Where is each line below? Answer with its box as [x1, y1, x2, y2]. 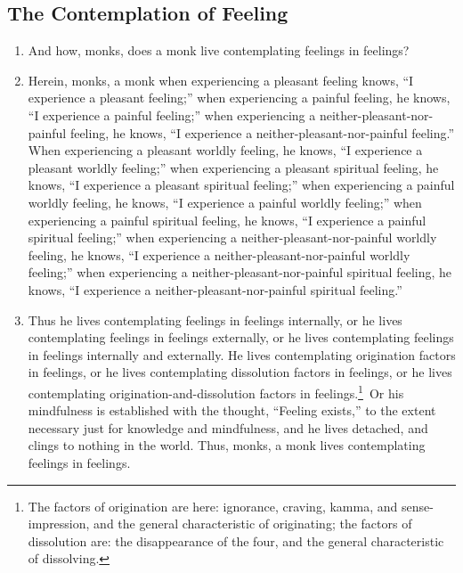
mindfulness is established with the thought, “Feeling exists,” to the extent [28, 401, 436, 420]
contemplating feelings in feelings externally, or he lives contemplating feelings [28, 328, 454, 347]
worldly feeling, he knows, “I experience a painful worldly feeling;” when [28, 192, 422, 211]
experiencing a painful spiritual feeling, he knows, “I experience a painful [28, 210, 426, 229]
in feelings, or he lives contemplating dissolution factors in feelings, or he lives [28, 363, 452, 381]
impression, [28, 514, 90, 533]
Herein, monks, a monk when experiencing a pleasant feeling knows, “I [28, 70, 414, 89]
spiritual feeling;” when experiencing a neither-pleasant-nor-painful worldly [28, 228, 437, 247]
